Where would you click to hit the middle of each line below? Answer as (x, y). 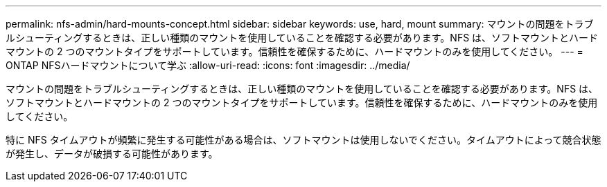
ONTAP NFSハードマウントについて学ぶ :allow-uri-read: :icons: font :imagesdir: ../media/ (208, 65)
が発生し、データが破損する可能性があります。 (112, 154)
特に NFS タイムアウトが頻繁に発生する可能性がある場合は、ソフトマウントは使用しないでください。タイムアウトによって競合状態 (303, 140)
